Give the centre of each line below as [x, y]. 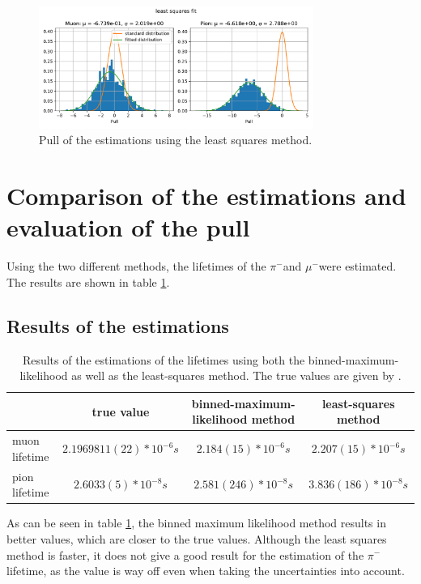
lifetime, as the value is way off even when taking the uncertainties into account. [206, 571]
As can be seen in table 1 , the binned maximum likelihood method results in [196, 523]
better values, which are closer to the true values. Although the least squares [197, 538]
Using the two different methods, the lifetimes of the [136, 266]
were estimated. [357, 266]
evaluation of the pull [128, 227]
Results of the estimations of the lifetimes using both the [164, 359]
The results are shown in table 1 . [88, 281]
